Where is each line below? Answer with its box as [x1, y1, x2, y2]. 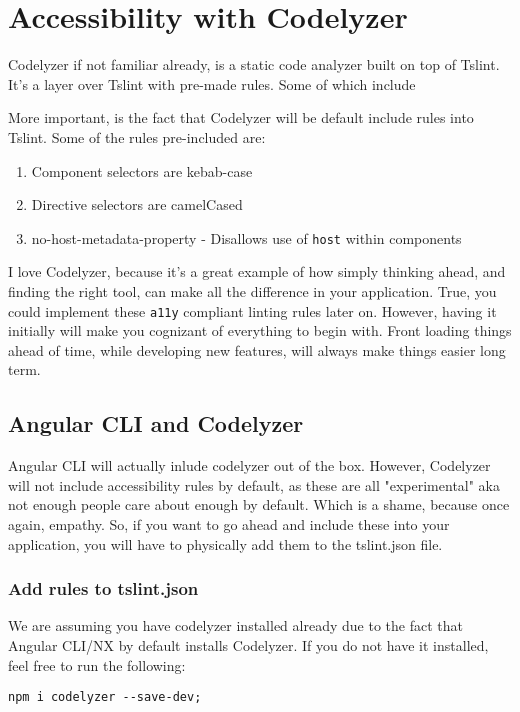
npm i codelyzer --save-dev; [8, 690, 202, 705]
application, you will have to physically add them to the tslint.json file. [8, 533, 443, 554]
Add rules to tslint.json [8, 576, 199, 601]
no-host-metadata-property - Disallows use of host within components [31, 227, 462, 248]
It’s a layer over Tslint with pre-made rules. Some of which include [8, 73, 416, 94]
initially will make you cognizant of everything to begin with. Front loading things [8, 320, 512, 341]
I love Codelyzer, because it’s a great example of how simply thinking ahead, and [8, 261, 506, 282]
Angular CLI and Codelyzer [8, 408, 304, 439]
